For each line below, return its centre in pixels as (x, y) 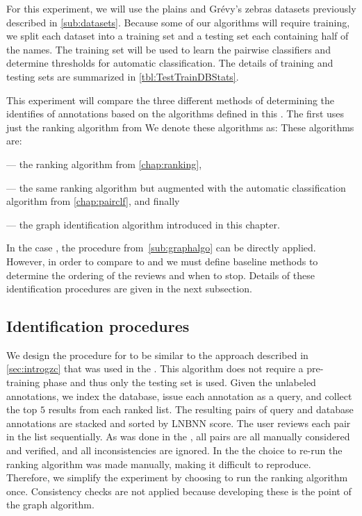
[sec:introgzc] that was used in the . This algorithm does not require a (155, 368)
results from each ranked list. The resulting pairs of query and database (201, 409)
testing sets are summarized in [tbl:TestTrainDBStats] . (123, 76)
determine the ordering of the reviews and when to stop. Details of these (161, 275)
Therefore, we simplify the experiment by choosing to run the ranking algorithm (177, 477)
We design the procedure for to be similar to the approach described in (157, 355)
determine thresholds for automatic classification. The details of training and (170, 63)
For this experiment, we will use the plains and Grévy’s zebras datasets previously (181, 8)
